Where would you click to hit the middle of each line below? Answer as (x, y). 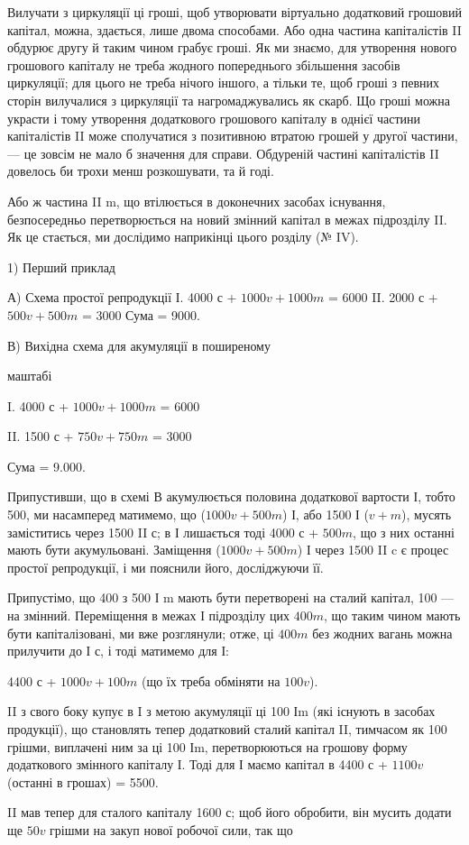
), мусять (427, 514)
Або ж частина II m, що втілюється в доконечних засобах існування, (197, 201)
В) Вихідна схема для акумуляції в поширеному (139, 345)
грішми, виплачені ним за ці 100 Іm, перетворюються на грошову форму (207, 746)
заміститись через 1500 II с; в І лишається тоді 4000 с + (163, 532)
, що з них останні (404, 532)
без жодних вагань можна (382, 633)
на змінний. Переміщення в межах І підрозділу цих (148, 615)
